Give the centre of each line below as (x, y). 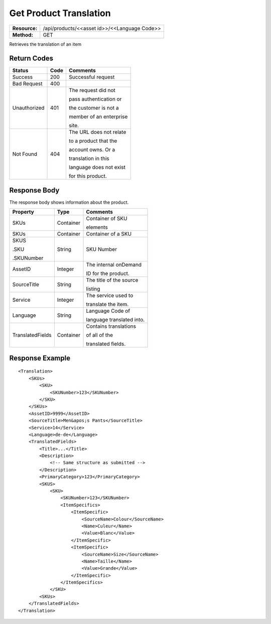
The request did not (92, 91)
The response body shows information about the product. (69, 202)
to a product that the (93, 141)
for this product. (88, 176)
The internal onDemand (114, 265)
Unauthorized (28, 108)
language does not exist (97, 167)
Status (20, 70)
